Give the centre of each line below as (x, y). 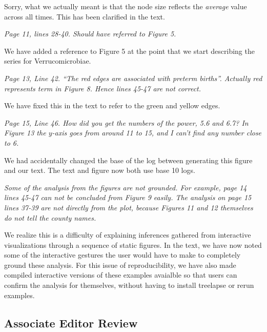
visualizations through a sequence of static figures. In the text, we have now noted (133, 245)
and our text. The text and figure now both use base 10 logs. (100, 170)
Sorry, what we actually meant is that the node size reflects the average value (126, 6)
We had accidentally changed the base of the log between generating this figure (128, 160)
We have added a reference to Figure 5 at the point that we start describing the (129, 51)
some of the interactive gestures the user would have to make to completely (122, 255)
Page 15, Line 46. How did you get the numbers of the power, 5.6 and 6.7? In (126, 122)
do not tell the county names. (50, 217)
